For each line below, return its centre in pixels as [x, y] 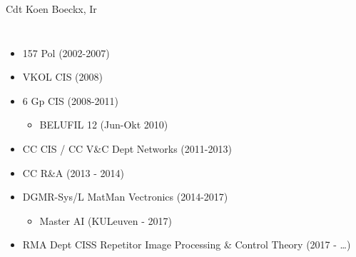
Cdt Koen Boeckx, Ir [51, 9]
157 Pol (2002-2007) [66, 52]
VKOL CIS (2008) [62, 77]
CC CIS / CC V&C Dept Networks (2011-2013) [127, 148]
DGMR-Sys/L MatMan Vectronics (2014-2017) [125, 197]
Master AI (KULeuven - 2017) [106, 220]
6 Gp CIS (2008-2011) [71, 100]
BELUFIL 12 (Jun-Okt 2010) [104, 125]
